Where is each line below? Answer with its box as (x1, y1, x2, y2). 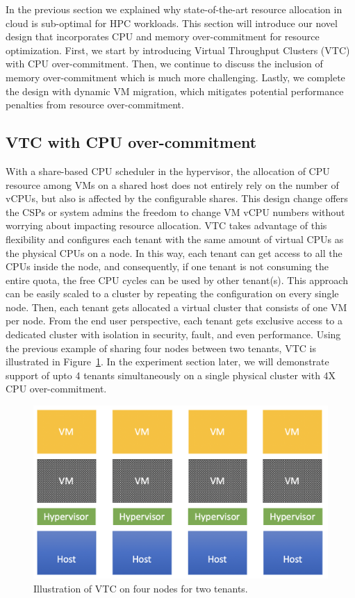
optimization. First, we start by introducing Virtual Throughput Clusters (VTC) (6, 42, 350, 57)
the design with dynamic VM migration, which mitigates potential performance (6, 83, 344, 98)
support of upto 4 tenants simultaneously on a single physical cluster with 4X (6, 367, 336, 382)
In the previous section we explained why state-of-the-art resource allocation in (6, 2, 342, 16)
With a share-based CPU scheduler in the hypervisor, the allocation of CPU (6, 163, 330, 178)
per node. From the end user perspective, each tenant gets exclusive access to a (6, 313, 342, 328)
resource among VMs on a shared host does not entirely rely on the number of (6, 177, 339, 192)
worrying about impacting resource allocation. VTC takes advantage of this (6, 218, 327, 233)
